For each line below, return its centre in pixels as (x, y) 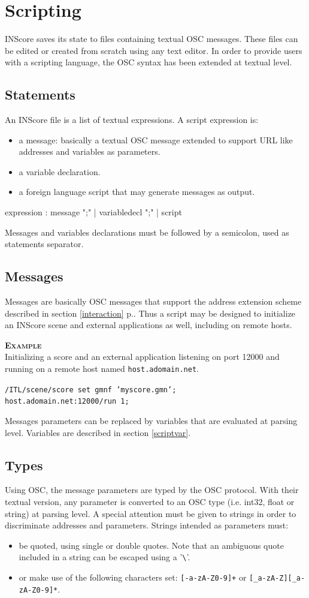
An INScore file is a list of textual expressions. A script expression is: (132, 120)
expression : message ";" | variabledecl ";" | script (93, 212)
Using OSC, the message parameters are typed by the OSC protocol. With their (152, 490)
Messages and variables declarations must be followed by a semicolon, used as (147, 232)
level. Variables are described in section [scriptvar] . (98, 432)
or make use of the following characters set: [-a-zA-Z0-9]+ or (133, 577)
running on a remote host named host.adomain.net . (102, 369)
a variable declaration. (60, 171)
